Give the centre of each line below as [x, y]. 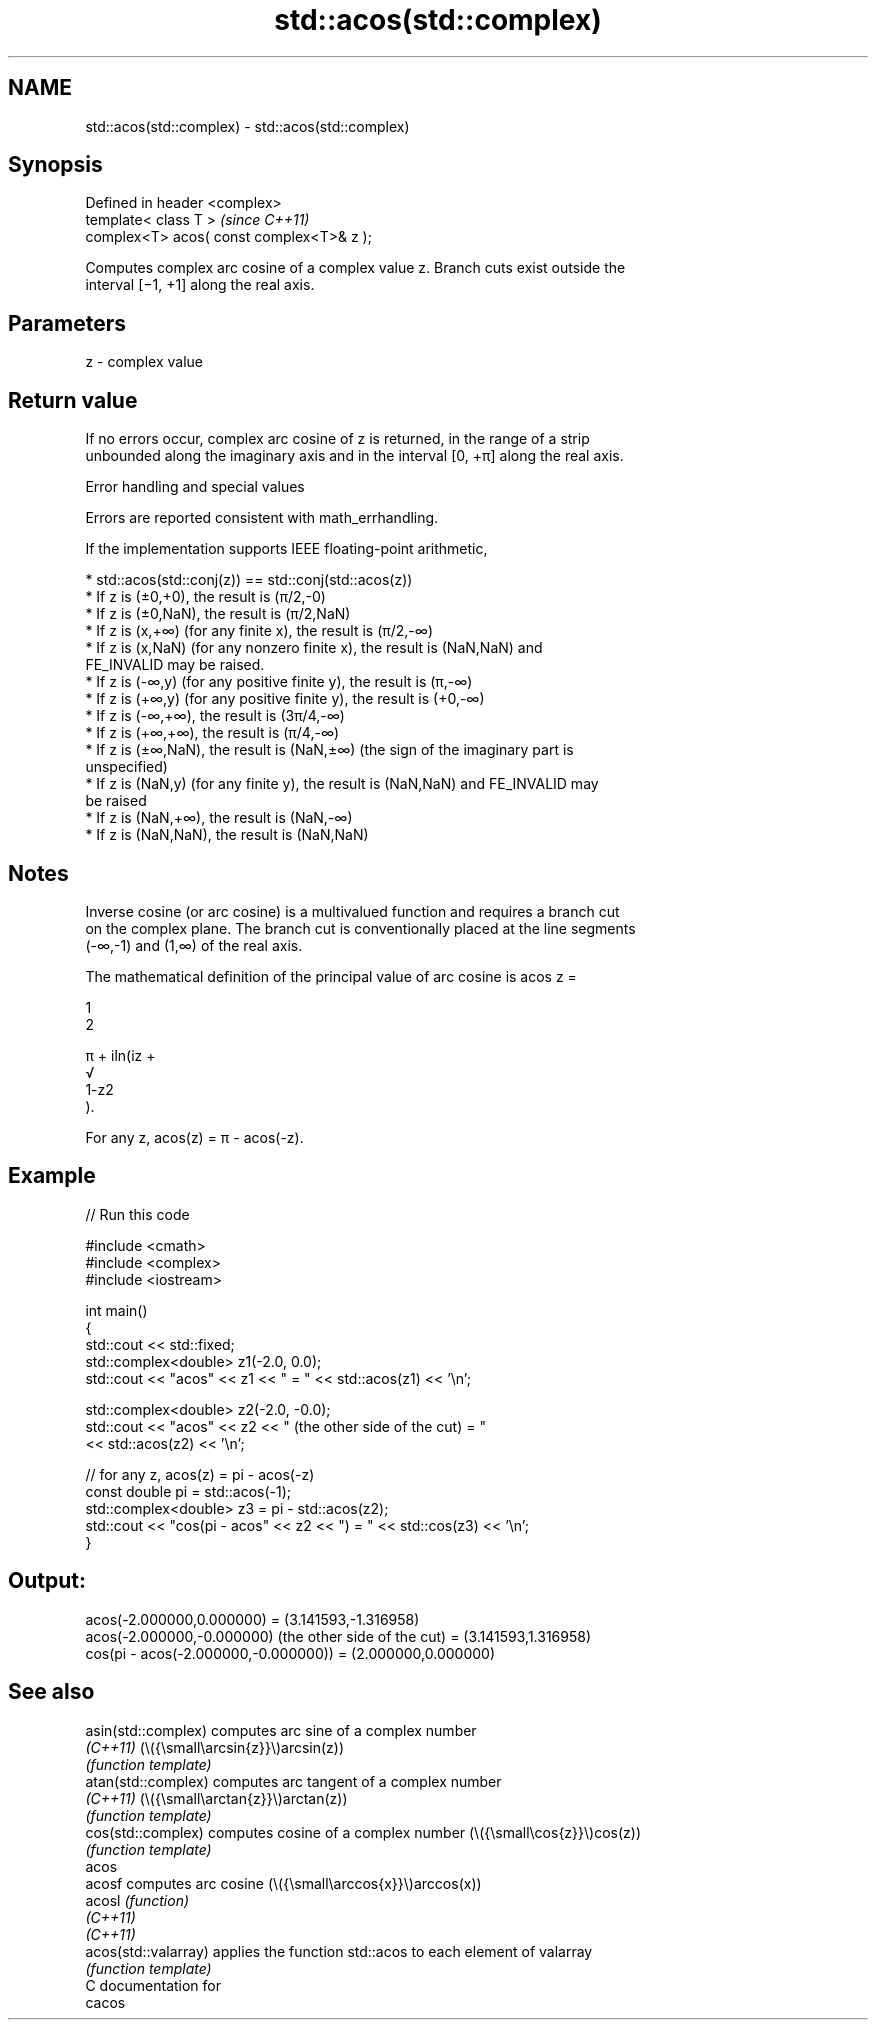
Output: [47, 1581]
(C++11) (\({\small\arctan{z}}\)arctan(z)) [216, 1798]
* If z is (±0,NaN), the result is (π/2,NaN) [218, 614]
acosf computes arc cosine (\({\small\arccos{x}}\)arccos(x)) [283, 1883]
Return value [73, 400]
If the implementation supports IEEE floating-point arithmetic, [286, 549]
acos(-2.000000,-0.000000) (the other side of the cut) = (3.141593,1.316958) [338, 1636]
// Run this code [137, 1214]
